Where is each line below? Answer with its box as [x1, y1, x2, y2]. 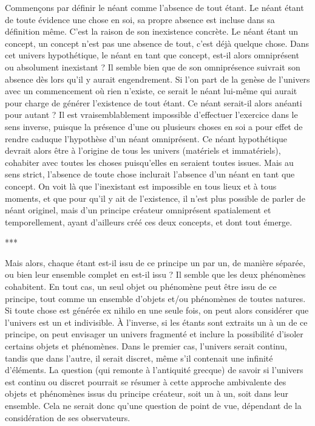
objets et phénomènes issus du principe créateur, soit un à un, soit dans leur [5, 387, 289, 400]
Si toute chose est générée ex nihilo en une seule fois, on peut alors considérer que [5, 304, 309, 317]
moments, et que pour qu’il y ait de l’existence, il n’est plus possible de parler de [5, 191, 305, 204]
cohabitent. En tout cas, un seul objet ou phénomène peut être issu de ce [5, 280, 277, 293]
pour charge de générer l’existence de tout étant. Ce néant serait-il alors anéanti [5, 96, 302, 109]
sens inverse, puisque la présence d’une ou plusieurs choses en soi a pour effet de [5, 120, 303, 132]
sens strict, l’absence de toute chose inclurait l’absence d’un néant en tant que [5, 168, 295, 180]
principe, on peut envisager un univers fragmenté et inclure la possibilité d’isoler [5, 328, 303, 340]
